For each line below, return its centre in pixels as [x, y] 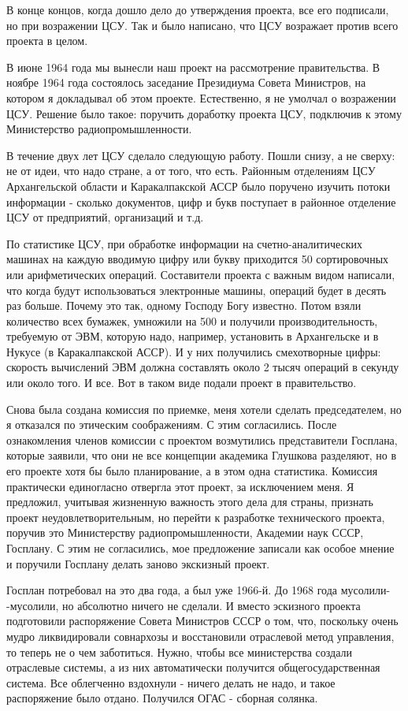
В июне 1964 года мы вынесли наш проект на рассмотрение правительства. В [193, 67]
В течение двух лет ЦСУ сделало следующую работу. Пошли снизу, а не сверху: [201, 155]
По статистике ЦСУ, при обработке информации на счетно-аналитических [185, 243]
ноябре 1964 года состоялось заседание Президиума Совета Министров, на [186, 82]
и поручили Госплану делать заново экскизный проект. [138, 563]
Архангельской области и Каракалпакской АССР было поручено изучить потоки [198, 186]
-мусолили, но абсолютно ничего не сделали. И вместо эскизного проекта [184, 605]
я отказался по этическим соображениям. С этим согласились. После [172, 424]
